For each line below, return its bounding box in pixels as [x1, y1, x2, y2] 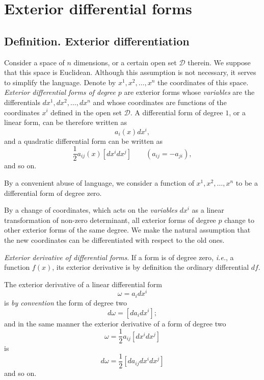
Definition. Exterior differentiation [4, 33, 190, 48]
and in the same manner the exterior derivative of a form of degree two [4, 318, 226, 328]
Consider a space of [4, 57, 65, 67]
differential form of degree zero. [4, 187, 102, 198]
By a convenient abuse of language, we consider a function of [4, 178, 194, 188]
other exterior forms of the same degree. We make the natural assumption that [4, 224, 251, 235]
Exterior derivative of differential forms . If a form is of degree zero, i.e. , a [4, 251, 234, 262]
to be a [235, 178, 258, 188]
